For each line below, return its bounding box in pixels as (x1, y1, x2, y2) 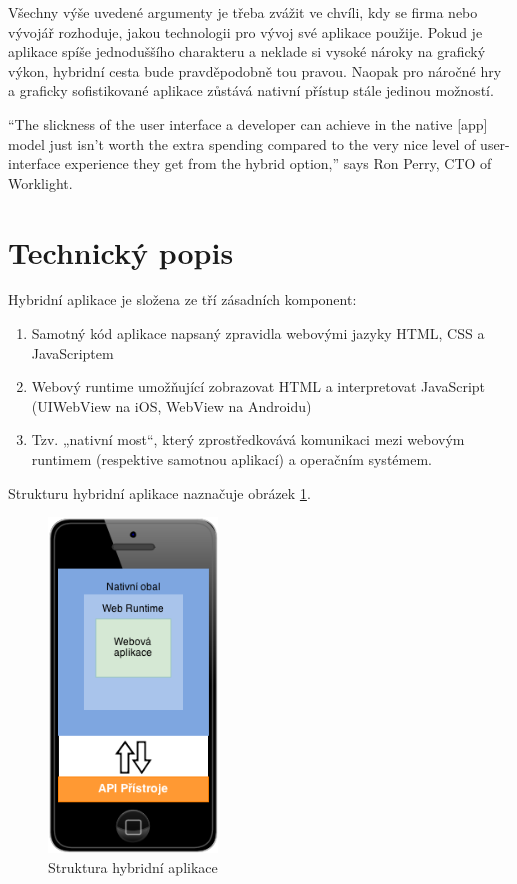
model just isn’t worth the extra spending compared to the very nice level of (8, 133, 476, 154)
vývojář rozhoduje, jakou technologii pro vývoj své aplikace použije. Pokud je (8, 21, 483, 42)
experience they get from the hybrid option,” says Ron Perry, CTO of (64, 153, 492, 174)
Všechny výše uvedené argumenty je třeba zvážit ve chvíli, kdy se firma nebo (8, 2, 478, 22)
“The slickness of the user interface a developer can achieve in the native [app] (8, 113, 488, 134)
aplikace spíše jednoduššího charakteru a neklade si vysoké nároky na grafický (8, 41, 486, 62)
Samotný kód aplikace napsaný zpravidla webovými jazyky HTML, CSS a (31, 323, 485, 344)
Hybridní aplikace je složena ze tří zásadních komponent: (8, 289, 357, 310)
